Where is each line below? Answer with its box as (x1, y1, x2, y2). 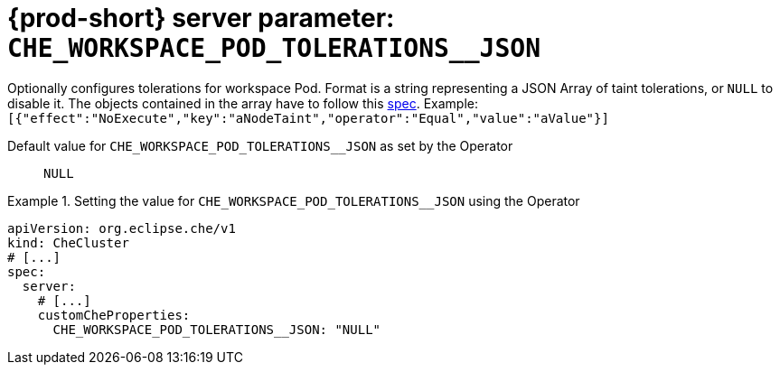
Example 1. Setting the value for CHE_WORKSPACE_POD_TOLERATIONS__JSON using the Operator (7, 192, 580, 209)
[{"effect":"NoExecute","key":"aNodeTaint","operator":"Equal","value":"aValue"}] (7, 110, 609, 126)
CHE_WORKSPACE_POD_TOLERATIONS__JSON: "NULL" (52, 321, 381, 337)
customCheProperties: (37, 307, 191, 322)
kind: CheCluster (7, 235, 129, 250)
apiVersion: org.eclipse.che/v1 (7, 220, 236, 236)
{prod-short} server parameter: (7, 3, 395, 33)
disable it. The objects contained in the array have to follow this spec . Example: (7, 95, 478, 111)
